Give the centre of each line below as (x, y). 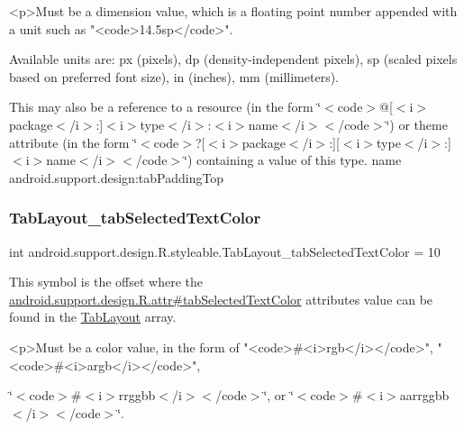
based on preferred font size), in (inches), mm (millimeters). (174, 76)
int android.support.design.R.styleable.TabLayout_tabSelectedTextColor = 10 (225, 251)
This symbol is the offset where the (106, 282)
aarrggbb (424, 395)
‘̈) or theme (417, 124)
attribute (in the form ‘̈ (73, 142)
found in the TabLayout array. (93, 317)
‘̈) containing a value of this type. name (293, 160)
